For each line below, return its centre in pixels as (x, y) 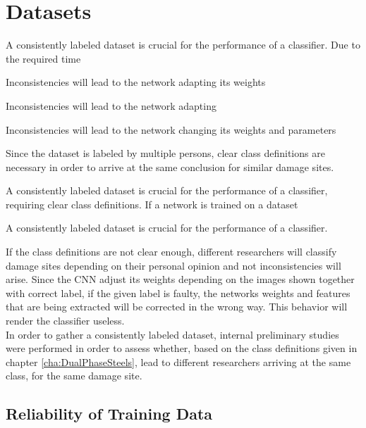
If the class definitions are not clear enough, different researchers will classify (171, 252)
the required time (43, 58)
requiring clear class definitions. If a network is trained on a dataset (152, 204)
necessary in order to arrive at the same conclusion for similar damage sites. (170, 166)
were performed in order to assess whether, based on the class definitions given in (182, 348)
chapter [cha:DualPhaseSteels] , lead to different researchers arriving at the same (178, 361)
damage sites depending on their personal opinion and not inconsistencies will (173, 265)
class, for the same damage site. (74, 376)
